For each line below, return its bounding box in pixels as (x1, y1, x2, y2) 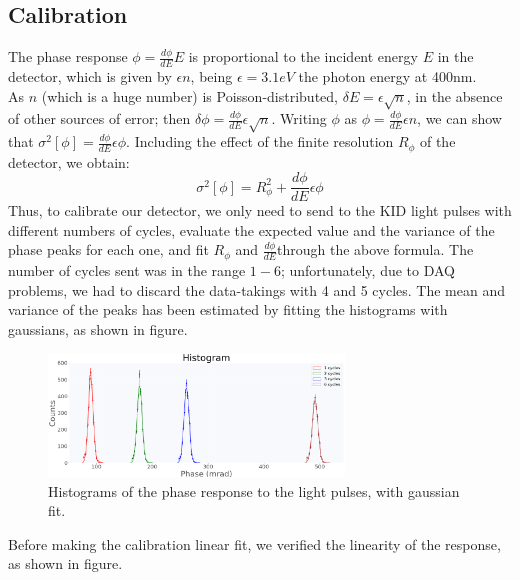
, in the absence (406, 85, 503, 106)
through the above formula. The (277, 239, 474, 260)
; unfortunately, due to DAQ (280, 259, 455, 280)
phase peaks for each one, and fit (8, 239, 209, 260)
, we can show (417, 108, 502, 129)
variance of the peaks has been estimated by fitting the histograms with (8, 299, 448, 320)
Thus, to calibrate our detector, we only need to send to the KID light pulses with (8, 200, 512, 221)
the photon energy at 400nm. (298, 66, 477, 87)
